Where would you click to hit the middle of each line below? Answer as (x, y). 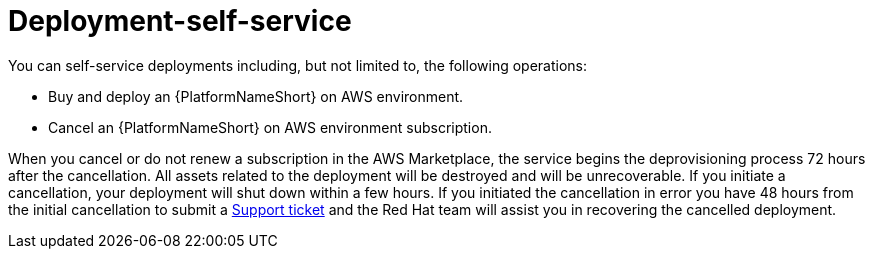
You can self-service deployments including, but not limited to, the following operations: (298, 65)
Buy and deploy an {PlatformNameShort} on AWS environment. (256, 96)
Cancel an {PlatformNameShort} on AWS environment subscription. (270, 127)
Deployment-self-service (180, 21)
